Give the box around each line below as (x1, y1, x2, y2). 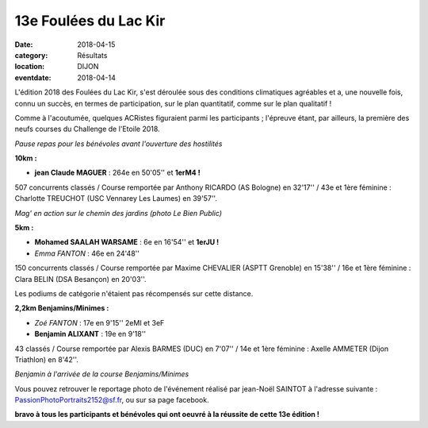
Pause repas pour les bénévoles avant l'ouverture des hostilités (14, 139, 223, 148)
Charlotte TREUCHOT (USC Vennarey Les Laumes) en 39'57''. (14, 194, 218, 203)
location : (14, 62, 45, 71)
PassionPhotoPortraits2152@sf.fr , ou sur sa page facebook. (14, 395, 209, 405)
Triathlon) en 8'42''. (14, 354, 79, 364)
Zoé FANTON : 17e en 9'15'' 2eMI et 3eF (34, 318, 165, 327)
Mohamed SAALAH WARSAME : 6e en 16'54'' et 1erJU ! (34, 237, 220, 247)
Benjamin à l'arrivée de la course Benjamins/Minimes (14, 369, 189, 379)
